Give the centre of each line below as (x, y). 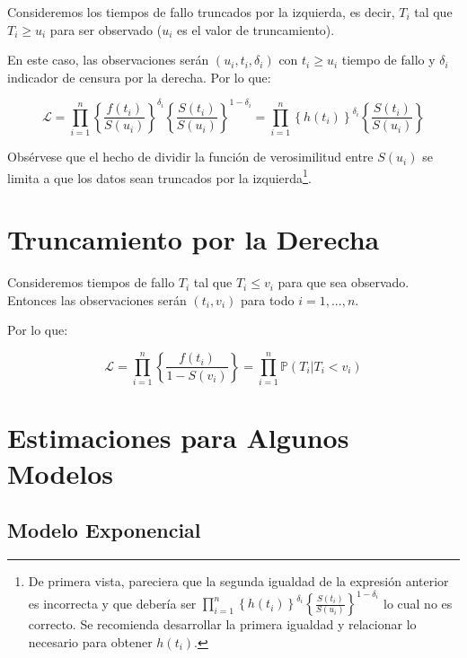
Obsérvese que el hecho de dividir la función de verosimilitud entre (190, 157)
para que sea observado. (344, 282)
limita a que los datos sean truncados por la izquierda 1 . (159, 176)
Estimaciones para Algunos (178, 438)
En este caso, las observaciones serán (108, 60)
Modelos (60, 473)
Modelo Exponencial (104, 530)
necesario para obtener (90, 641)
